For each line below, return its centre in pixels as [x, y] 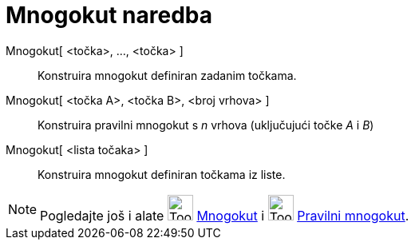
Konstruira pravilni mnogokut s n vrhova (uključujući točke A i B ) [206, 125]
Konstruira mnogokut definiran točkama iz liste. [162, 174]
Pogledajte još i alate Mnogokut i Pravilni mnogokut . [225, 215]
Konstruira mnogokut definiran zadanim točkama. [167, 75]
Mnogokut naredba [109, 15]
